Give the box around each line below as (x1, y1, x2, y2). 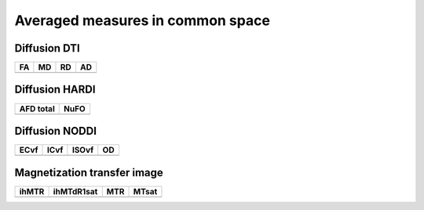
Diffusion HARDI (14, 83, 96, 96)
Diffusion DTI (14, 42, 80, 55)
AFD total (19, 103, 55, 114)
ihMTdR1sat (53, 186, 98, 197)
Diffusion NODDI (14, 125, 97, 137)
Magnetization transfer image (14, 165, 164, 179)
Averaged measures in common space (14, 12, 271, 29)
